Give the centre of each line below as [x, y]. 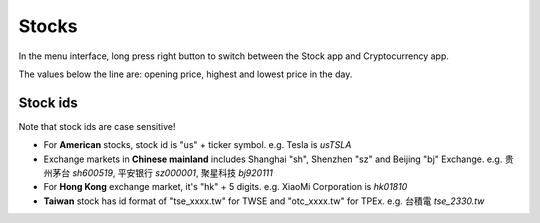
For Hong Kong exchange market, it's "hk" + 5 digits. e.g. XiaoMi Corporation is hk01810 [225, 187]
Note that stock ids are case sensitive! [97, 126]
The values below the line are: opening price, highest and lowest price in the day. [185, 74]
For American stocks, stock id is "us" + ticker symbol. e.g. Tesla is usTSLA [197, 145]
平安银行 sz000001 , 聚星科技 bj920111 [195, 173]
